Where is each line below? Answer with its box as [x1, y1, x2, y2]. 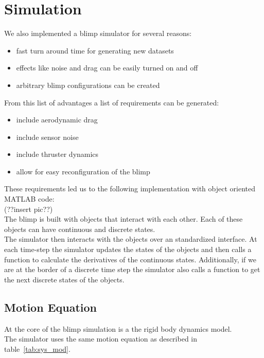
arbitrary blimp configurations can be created [16, 79, 160, 90]
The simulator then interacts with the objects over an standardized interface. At [4, 234, 257, 244]
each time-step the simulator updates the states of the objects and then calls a [4, 244, 252, 255]
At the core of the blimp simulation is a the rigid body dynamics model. [4, 323, 232, 334]
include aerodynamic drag [16, 114, 98, 125]
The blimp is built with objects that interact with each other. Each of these [4, 213, 243, 224]
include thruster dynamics [16, 149, 99, 159]
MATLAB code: [4, 193, 55, 204]
